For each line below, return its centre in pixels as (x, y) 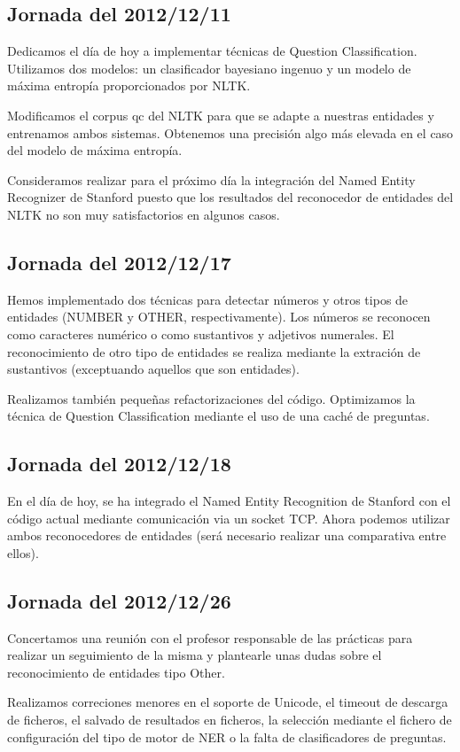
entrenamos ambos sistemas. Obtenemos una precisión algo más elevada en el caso (230, 132)
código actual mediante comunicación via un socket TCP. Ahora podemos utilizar (229, 518)
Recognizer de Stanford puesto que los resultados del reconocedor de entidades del (230, 197)
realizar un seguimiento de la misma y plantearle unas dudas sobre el (195, 655)
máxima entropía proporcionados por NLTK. (129, 85)
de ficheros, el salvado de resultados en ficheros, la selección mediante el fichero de (230, 720)
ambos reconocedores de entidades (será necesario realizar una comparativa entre (227, 535)
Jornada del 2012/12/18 (119, 464)
